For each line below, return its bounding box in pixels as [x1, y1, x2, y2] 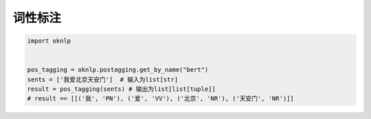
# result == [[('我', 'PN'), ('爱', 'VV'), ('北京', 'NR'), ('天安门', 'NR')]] [27, 95, 295, 102]
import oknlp [27, 37, 71, 45]
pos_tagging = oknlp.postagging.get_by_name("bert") [27, 66, 209, 74]
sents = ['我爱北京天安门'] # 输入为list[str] [27, 76, 179, 83]
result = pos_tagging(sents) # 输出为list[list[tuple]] [27, 85, 216, 93]
